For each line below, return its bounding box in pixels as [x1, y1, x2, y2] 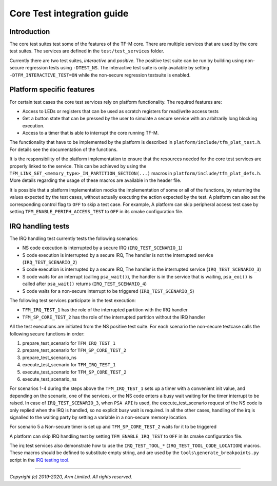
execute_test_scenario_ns [22, 376, 77, 382]
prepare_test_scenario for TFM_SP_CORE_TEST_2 [22, 347, 127, 353]
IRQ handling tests [9, 221, 70, 231]
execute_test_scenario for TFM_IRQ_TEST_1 [22, 362, 116, 368]
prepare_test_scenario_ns [22, 354, 77, 361]
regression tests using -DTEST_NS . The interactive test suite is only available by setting [25, 65, 210, 71]
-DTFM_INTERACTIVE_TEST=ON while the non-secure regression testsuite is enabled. [9, 72, 191, 78]
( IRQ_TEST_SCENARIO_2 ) [22, 259, 77, 266]
